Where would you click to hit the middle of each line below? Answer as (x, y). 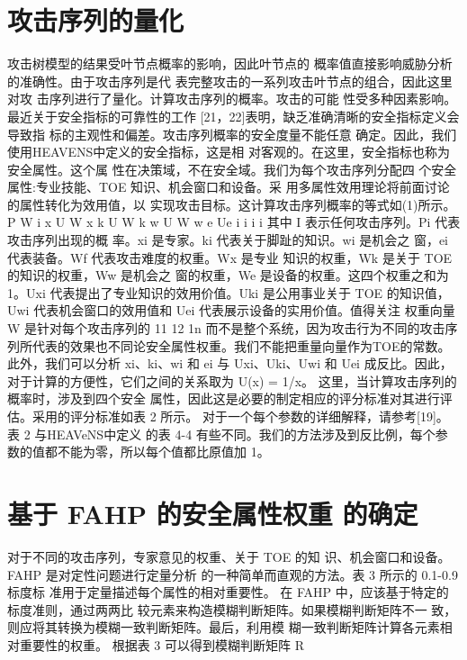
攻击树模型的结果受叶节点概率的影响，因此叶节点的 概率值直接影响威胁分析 (230, 63)
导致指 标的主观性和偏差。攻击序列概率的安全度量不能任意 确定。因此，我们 (232, 134)
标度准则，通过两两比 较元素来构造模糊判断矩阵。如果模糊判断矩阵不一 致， (232, 609)
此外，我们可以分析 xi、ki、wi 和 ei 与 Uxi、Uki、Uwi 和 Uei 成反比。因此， (230, 363)
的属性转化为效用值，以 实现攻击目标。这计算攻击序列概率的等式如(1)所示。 (232, 204)
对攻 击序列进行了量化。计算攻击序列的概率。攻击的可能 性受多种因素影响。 (232, 99)
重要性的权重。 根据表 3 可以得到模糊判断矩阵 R (162, 644)
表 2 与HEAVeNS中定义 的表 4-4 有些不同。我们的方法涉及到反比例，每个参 (228, 434)
